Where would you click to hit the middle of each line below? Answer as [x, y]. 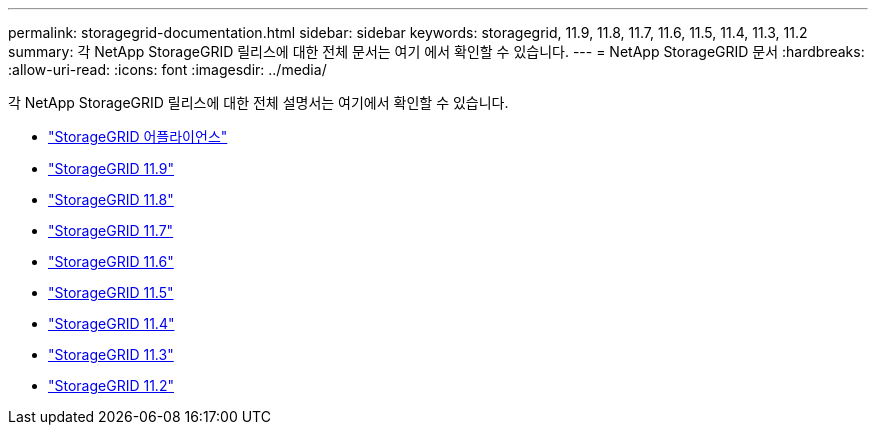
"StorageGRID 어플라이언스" [138, 136]
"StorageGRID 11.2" [111, 385]
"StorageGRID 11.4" [111, 323]
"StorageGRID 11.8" [111, 199]
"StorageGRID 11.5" [111, 292]
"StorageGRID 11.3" [111, 354]
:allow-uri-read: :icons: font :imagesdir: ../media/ [167, 69]
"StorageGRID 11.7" [111, 230]
